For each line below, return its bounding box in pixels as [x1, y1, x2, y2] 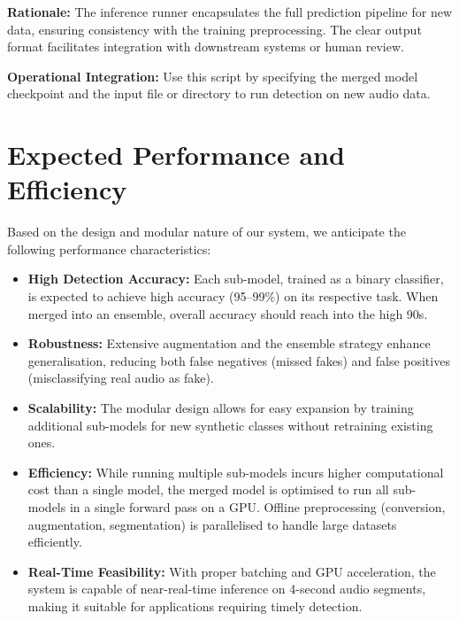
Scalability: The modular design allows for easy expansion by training [27, 399, 414, 417]
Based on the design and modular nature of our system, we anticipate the [7, 222, 406, 241]
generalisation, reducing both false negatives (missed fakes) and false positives [27, 351, 450, 369]
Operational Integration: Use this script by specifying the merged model [7, 66, 418, 85]
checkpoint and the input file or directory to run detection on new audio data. [7, 84, 431, 103]
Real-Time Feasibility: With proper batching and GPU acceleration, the [27, 562, 436, 580]
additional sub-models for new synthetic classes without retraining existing [27, 415, 433, 434]
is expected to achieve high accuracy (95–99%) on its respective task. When [27, 287, 439, 306]
